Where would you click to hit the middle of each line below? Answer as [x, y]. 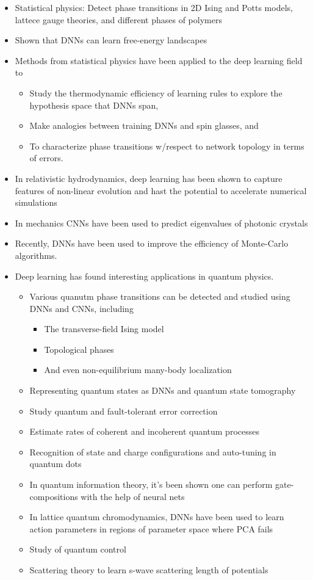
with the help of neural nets [133, 496]
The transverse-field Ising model [104, 329]
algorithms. [36, 255]
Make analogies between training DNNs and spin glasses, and [144, 125]
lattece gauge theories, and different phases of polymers [118, 19]
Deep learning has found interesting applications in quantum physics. [144, 276]
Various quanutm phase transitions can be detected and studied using [160, 296]
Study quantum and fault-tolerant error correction [124, 411]
